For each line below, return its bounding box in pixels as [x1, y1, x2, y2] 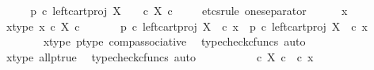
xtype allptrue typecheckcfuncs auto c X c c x [6, 48, 314, 64]
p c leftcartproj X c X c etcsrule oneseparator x [30, 2, 348, 18]
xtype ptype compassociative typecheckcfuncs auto [43, 33, 306, 50]
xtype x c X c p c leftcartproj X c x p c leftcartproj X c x [6, 17, 368, 34]
